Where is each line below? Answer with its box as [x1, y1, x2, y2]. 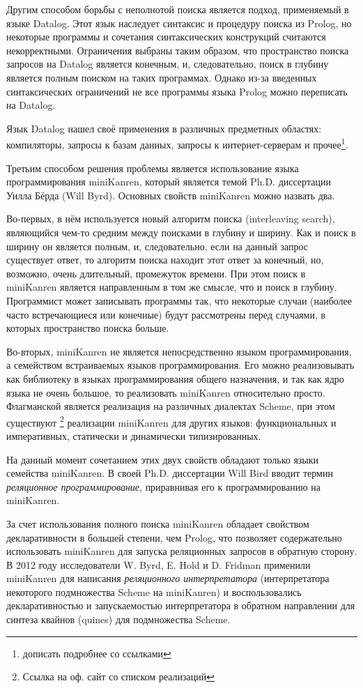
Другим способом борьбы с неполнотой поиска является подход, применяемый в [6, 2, 349, 16]
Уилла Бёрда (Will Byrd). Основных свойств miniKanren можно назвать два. [6, 188, 335, 202]
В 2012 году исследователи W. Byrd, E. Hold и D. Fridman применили [6, 557, 311, 572]
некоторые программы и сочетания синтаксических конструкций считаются [6, 29, 326, 44]
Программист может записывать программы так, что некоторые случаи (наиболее [6, 293, 353, 307]
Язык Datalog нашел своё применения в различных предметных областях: [6, 121, 322, 135]
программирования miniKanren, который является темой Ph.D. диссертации [6, 174, 331, 189]
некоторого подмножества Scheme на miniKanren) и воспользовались [6, 584, 302, 599]
